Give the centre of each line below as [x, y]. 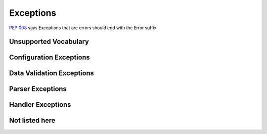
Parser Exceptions [38, 89]
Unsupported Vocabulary [49, 42]
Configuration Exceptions [49, 58]
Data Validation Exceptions [51, 73]
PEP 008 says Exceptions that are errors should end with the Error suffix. [83, 28]
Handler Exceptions [40, 105]
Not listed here [32, 120]
